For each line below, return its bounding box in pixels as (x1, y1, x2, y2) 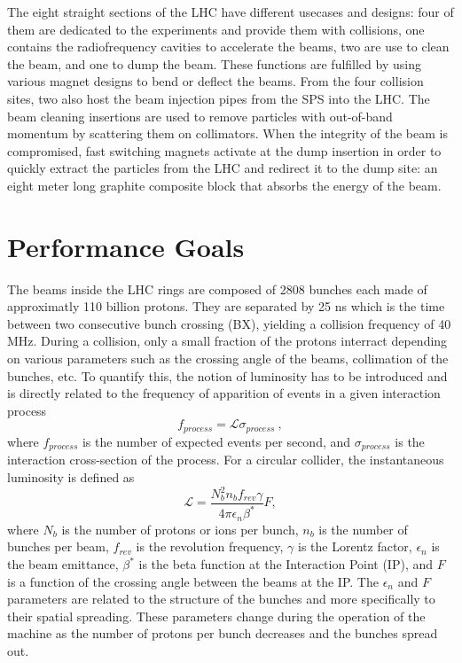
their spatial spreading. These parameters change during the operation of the (7, 606, 426, 625)
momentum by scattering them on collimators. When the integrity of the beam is (7, 124, 448, 143)
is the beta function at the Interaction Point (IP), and (138, 555, 434, 573)
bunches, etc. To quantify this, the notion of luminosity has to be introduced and (7, 366, 448, 385)
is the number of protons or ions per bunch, (61, 519, 299, 538)
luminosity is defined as (7, 467, 135, 486)
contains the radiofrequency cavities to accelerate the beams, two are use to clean (7, 37, 450, 56)
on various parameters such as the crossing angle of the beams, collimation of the (7, 349, 449, 368)
